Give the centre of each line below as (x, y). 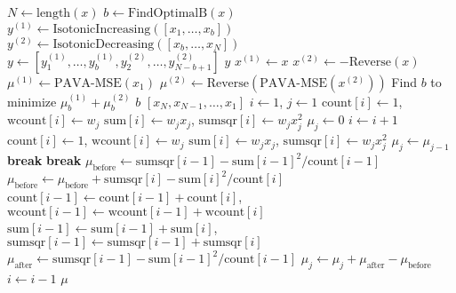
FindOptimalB (168, 13)
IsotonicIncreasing (102, 29)
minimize (32, 101)
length (53, 13)
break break (44, 160)
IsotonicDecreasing (104, 44)
